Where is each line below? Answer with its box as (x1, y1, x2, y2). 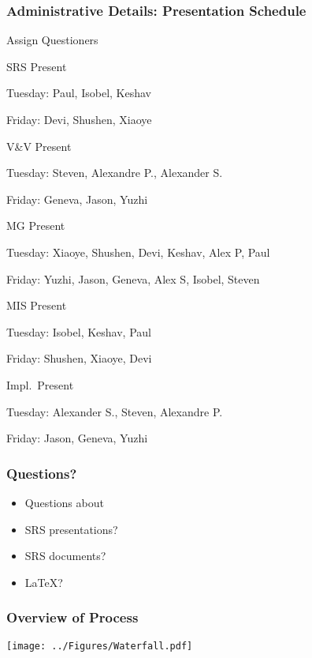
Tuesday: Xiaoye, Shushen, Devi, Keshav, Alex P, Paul (6, 243, 270, 260)
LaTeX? (24, 573, 63, 590)
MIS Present (6, 297, 67, 314)
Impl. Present (6, 376, 74, 393)
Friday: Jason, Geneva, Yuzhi (6, 430, 148, 446)
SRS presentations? (24, 521, 118, 537)
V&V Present (6, 137, 72, 154)
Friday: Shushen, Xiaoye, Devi (6, 350, 152, 367)
